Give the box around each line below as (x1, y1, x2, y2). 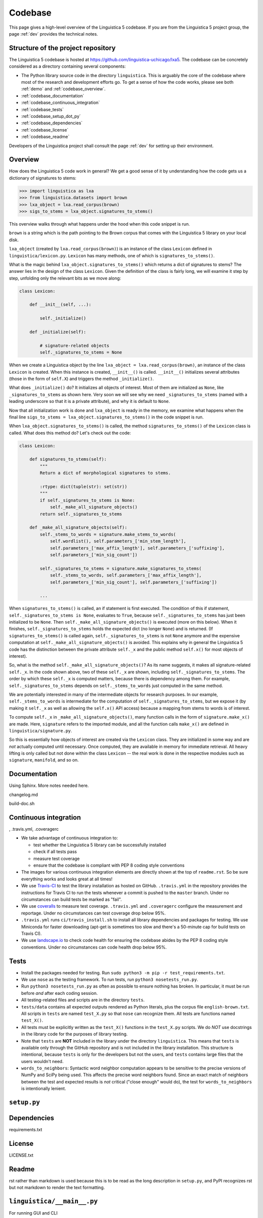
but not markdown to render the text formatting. (9, 1184, 105, 1191)
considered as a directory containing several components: (9, 63, 126, 69)
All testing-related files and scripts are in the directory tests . (21, 997, 145, 1003)
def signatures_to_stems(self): (29, 457, 107, 462)
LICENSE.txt (9, 1152, 34, 1158)
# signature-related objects (39, 343, 110, 348)
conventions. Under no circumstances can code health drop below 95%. (21, 944, 167, 950)
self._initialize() (39, 316, 86, 321)
